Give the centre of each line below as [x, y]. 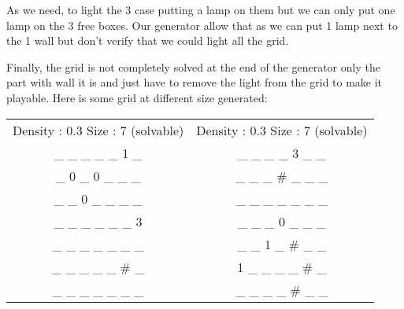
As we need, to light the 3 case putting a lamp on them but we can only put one [201, 9]
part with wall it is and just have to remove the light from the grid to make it [195, 82]
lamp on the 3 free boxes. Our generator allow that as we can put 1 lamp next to [202, 25]
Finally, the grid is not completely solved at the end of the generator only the [193, 66]
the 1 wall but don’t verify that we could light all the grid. [148, 40]
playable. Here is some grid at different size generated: [137, 97]
